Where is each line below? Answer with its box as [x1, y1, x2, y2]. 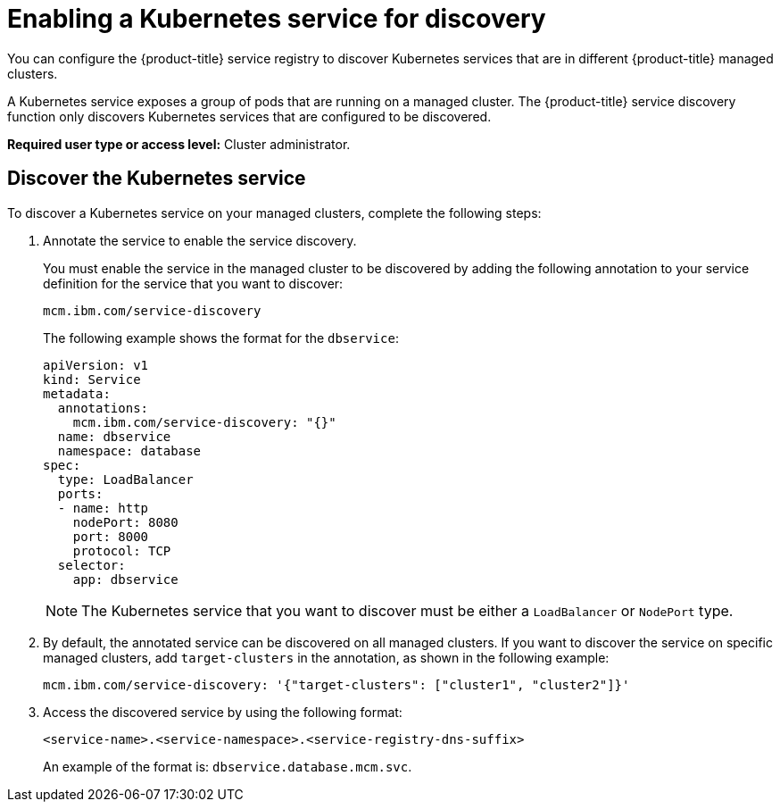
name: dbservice [57, 429, 171, 444]
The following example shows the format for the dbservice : [43, 329, 399, 346]
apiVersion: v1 [43, 357, 149, 372]
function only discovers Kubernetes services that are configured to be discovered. [7, 108, 492, 124]
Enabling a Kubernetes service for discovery [7, 4, 546, 34]
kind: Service [43, 371, 141, 387]
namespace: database [57, 443, 202, 458]
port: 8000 [72, 529, 149, 544]
